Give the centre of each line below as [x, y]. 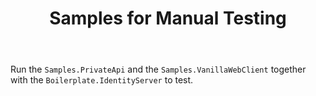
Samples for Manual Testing [168, 18]
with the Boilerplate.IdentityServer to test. [102, 80]
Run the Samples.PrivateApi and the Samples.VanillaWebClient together [158, 69]
